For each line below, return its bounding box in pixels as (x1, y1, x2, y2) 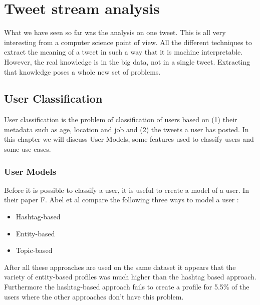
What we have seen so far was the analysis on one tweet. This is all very (4, 27, 226, 38)
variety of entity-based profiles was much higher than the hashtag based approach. (4, 271, 256, 282)
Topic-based (16, 245, 53, 255)
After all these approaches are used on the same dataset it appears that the (4, 261, 236, 272)
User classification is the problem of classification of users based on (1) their (4, 114, 237, 125)
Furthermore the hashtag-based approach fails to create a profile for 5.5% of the (4, 281, 249, 292)
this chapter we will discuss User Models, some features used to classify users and (4, 134, 254, 144)
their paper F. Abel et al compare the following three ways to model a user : (4, 194, 239, 205)
